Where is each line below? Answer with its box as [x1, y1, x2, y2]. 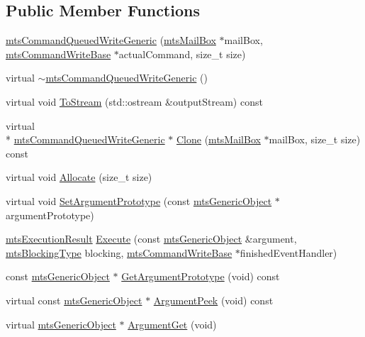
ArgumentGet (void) [128, 316, 217, 331]
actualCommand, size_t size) [118, 46, 246, 61]
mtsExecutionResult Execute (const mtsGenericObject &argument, [6, 231, 297, 246]
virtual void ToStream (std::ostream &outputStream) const [6, 94, 263, 109]
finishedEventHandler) [240, 245, 337, 260]
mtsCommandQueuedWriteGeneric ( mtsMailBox [6, 33, 216, 48]
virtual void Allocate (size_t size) [6, 170, 152, 184]
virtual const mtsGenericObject [6, 292, 142, 307]
